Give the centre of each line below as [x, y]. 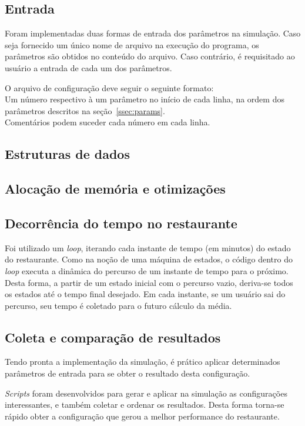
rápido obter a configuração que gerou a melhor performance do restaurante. [142, 416]
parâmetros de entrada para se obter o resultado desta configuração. [128, 373]
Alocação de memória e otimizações [115, 189]
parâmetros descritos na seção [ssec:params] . [85, 110]
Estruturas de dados [67, 154]
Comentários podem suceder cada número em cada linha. [108, 122]
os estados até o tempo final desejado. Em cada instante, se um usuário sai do [145, 294]
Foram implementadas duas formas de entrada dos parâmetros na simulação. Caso [153, 33]
